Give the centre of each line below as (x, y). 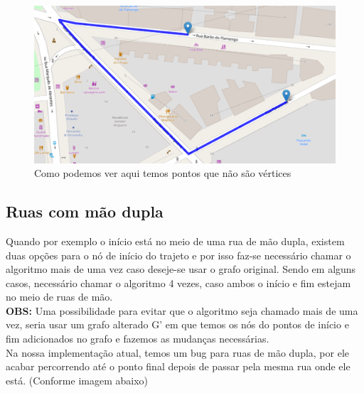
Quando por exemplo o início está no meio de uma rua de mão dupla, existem (175, 241)
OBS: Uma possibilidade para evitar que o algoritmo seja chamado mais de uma (182, 310)
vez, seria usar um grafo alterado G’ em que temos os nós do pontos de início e (177, 324)
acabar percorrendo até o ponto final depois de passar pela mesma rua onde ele (178, 366)
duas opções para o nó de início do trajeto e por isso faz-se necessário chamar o (178, 255)
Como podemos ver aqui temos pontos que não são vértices (163, 173)
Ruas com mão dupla (85, 211)
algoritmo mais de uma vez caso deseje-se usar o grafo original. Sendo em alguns (181, 269)
